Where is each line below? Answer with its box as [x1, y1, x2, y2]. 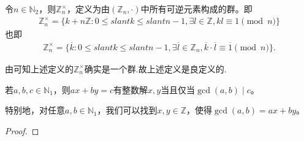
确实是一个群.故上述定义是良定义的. [84, 62, 227, 75]
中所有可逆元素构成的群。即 [140, 2, 253, 15]
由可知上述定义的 [5, 62, 74, 75]
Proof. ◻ [5, 124, 39, 137]
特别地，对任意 [5, 104, 65, 116]
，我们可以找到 [97, 104, 158, 116]
